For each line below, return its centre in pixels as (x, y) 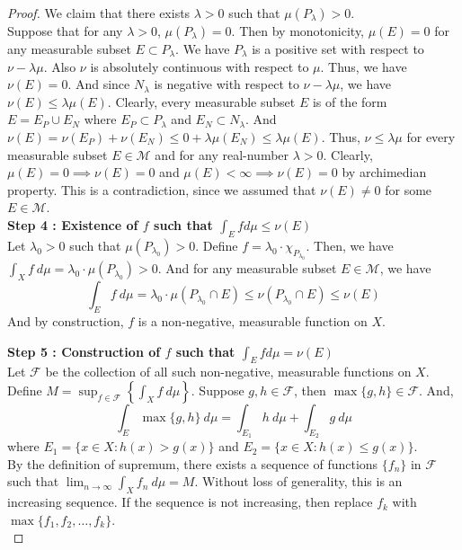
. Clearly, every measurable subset (201, 101)
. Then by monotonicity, (298, 31)
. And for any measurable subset (247, 268)
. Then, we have (350, 245)
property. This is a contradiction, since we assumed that (162, 189)
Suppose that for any (65, 31)
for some (409, 189)
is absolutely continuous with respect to (200, 66)
